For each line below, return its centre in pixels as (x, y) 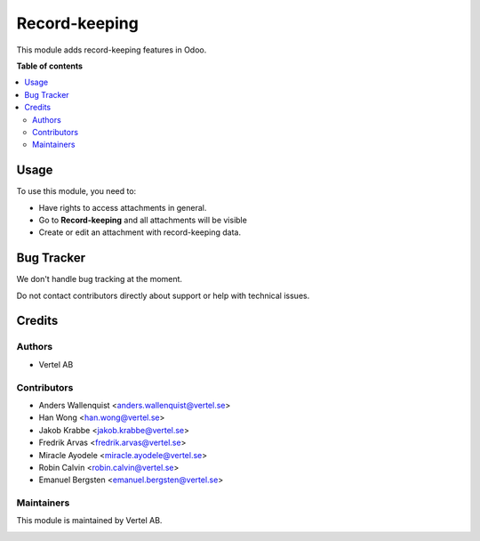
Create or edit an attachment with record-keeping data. (140, 232)
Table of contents (50, 66)
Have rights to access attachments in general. (123, 207)
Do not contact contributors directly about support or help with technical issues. (163, 295)
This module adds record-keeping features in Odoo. (112, 50)
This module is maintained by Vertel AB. (89, 521)
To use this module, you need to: (76, 191)
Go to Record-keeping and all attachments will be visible (143, 220)
